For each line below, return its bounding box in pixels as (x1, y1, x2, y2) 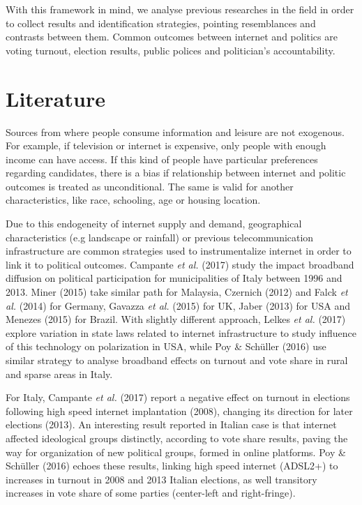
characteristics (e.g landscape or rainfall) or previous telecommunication (6, 229, 314, 244)
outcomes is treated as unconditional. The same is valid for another (6, 179, 294, 193)
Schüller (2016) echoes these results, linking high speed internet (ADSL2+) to (6, 458, 338, 473)
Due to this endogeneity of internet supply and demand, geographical (6, 216, 302, 231)
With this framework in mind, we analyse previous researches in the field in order (6, 2, 354, 16)
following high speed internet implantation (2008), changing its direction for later (6, 403, 353, 418)
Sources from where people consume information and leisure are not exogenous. (6, 124, 345, 139)
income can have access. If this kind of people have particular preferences (6, 151, 318, 166)
